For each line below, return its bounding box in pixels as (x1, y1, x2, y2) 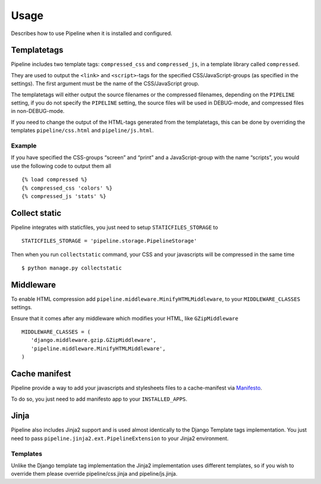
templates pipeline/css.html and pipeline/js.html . (11, 127, 154, 134)
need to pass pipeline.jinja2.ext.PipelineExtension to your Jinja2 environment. (11, 435, 229, 442)
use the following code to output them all (11, 162, 111, 169)
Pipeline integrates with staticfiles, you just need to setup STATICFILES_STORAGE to (11, 224, 218, 231)
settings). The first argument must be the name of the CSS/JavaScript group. (11, 80, 200, 87)
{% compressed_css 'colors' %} (21, 184, 113, 191)
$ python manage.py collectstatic (21, 265, 122, 271)
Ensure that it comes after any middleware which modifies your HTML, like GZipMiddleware (11, 315, 239, 322)
